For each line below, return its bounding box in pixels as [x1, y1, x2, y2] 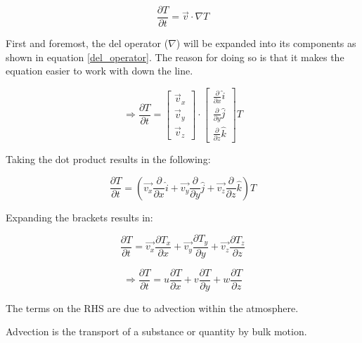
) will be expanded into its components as [176, 36, 356, 51]
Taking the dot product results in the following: [6, 152, 211, 167]
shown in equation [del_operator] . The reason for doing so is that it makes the [6, 49, 344, 64]
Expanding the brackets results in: [6, 209, 153, 224]
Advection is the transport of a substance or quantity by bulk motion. [6, 324, 307, 339]
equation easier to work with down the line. [6, 63, 193, 78]
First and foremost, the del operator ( [6, 36, 169, 51]
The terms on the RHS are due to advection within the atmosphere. [6, 300, 299, 315]
